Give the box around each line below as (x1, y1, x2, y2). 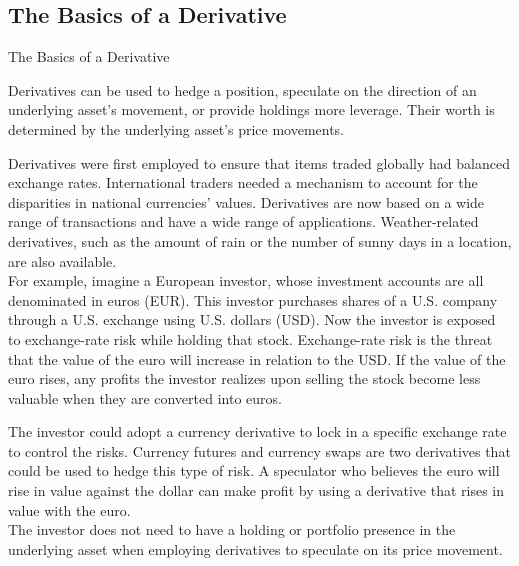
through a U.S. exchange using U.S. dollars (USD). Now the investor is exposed (8, 309, 496, 330)
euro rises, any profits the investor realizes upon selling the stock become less (8, 368, 481, 389)
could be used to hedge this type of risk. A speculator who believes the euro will (8, 460, 500, 481)
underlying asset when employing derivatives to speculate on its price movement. (8, 538, 503, 559)
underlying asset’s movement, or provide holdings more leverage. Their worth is (8, 99, 495, 120)
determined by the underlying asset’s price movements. (8, 118, 345, 139)
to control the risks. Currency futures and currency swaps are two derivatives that (8, 440, 511, 461)
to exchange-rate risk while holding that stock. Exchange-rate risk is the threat (8, 328, 493, 349)
